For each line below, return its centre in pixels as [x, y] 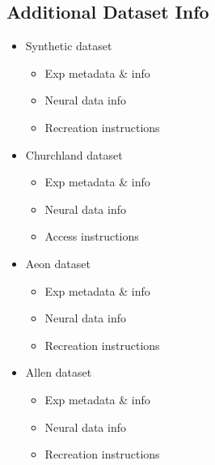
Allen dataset [59, 372]
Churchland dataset [74, 154]
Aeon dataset [58, 263]
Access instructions [92, 236]
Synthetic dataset [69, 46]
